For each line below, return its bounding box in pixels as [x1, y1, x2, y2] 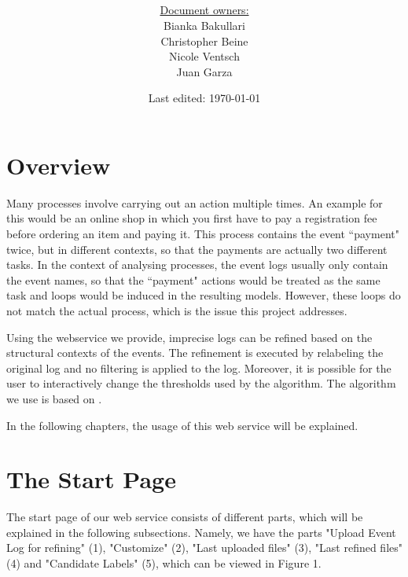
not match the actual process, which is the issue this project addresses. [6, 302, 347, 318]
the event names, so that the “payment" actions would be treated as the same [6, 271, 380, 288]
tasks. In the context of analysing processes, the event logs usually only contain [6, 256, 388, 273]
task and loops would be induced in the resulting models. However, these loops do [6, 287, 401, 303]
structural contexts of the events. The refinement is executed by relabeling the [6, 344, 384, 361]
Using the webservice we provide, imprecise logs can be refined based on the [6, 329, 373, 345]
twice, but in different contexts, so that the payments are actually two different [6, 241, 388, 257]
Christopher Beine [160, 32, 248, 49]
